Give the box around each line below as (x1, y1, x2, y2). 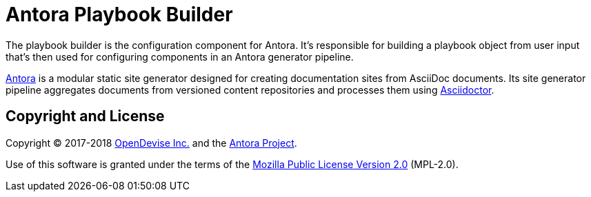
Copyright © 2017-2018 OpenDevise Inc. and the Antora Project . (6, 136, 297, 149)
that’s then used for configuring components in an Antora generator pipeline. (6, 50, 354, 63)
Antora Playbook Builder (6, 3, 233, 26)
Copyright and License (6, 107, 165, 125)
